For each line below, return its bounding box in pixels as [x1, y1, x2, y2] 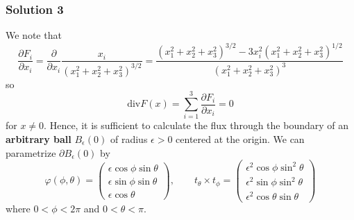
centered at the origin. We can [176, 132, 305, 146]
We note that [6, 28, 62, 42]
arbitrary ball [6, 132, 71, 146]
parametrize [6, 145, 56, 160]
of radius [110, 132, 148, 146]
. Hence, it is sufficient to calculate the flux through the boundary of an [44, 118, 349, 133]
